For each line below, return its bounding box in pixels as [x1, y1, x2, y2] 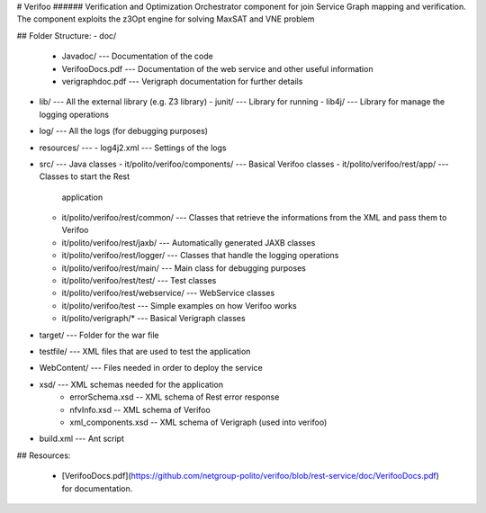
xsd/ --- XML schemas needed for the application [39, 379, 224, 390]
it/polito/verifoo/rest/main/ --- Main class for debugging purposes [61, 262, 306, 274]
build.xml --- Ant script [39, 433, 125, 445]
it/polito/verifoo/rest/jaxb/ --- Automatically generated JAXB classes [61, 237, 316, 247]
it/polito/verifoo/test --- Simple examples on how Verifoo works [61, 300, 297, 310]
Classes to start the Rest [39, 171, 130, 182]
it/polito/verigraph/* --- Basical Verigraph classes [61, 313, 247, 324]
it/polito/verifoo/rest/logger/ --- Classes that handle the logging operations [61, 250, 339, 261]
